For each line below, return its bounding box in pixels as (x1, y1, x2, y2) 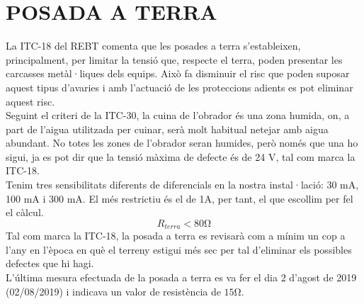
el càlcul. (6, 205, 44, 220)
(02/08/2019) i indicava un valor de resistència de (6, 283, 221, 298)
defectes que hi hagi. (6, 256, 94, 271)
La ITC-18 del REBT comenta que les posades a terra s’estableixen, (6, 38, 301, 53)
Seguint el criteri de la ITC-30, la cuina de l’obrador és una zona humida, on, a (6, 108, 350, 123)
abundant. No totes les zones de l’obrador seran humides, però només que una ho (6, 135, 358, 150)
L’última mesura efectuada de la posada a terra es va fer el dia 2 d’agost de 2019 (6, 270, 357, 285)
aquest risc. (6, 94, 55, 108)
